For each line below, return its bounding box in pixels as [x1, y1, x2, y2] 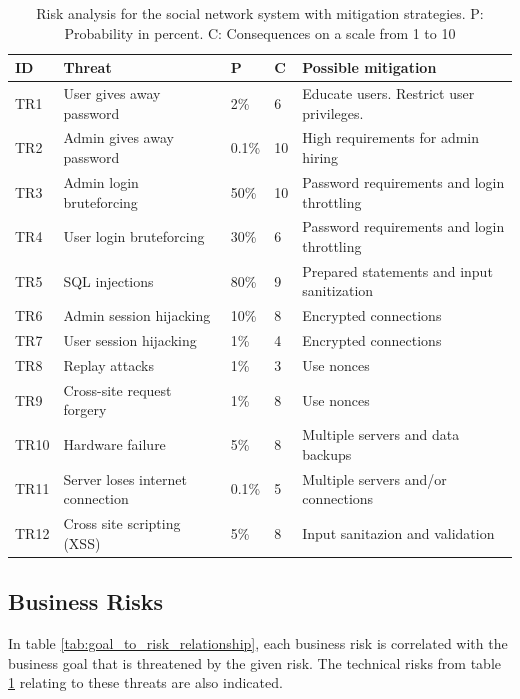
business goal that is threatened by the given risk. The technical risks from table [8, 652, 502, 673]
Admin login [63, 171, 139, 192]
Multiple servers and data [302, 424, 460, 445]
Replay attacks [63, 354, 154, 375]
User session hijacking [63, 330, 197, 351]
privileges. [302, 102, 364, 123]
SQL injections [63, 270, 154, 291]
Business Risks [8, 586, 164, 617]
